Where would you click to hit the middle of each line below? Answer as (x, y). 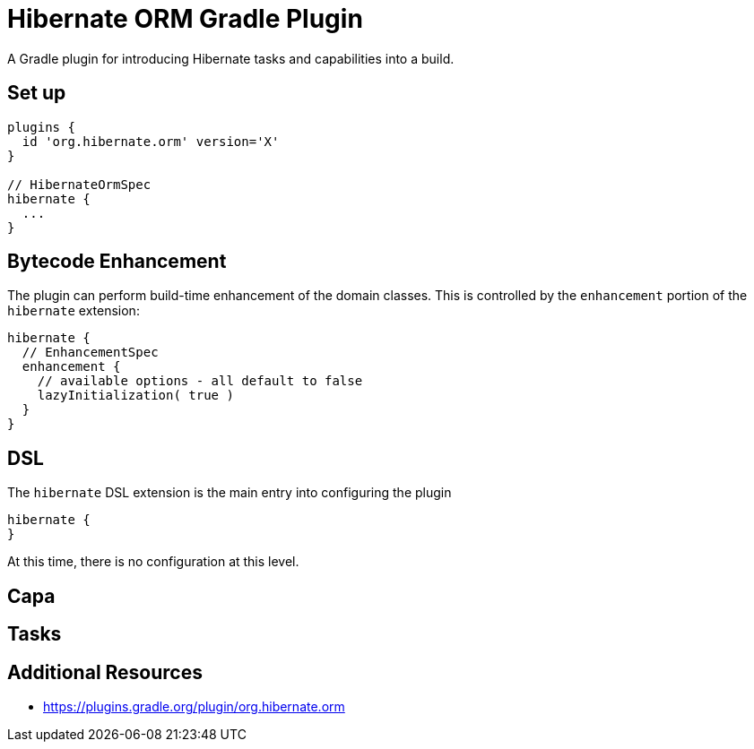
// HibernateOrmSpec (79, 184)
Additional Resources (105, 672)
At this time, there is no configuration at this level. (153, 562)
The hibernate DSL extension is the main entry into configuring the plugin (230, 493)
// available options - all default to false (200, 381)
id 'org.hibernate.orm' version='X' (151, 141)
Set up (37, 93)
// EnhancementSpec (90, 353)
